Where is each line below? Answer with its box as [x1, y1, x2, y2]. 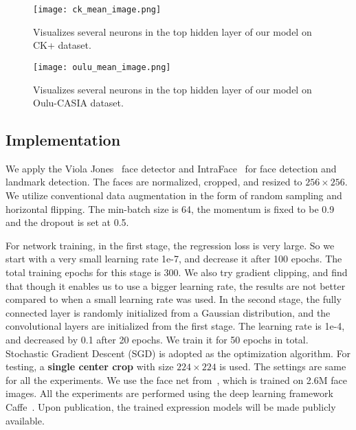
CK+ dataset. [33, 38, 91, 52]
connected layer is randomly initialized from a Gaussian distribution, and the [5, 305, 331, 319]
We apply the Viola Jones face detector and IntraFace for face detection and [5, 161, 337, 175]
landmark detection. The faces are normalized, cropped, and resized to [5, 174, 302, 189]
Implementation [5, 129, 121, 150]
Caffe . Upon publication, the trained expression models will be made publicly [5, 399, 336, 414]
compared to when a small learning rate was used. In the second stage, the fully [5, 292, 342, 306]
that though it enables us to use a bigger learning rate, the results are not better [5, 278, 346, 293]
